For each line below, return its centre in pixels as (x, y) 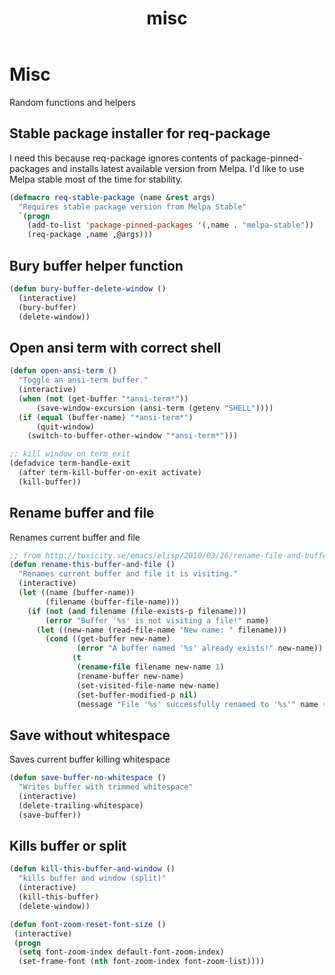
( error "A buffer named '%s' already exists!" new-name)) (200, 648)
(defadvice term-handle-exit (70, 463)
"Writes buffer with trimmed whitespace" (106, 787)
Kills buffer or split (68, 846)
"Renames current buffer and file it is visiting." (128, 574)
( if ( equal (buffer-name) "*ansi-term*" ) (106, 417)
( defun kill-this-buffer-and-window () (92, 869)
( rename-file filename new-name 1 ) (150, 667)
